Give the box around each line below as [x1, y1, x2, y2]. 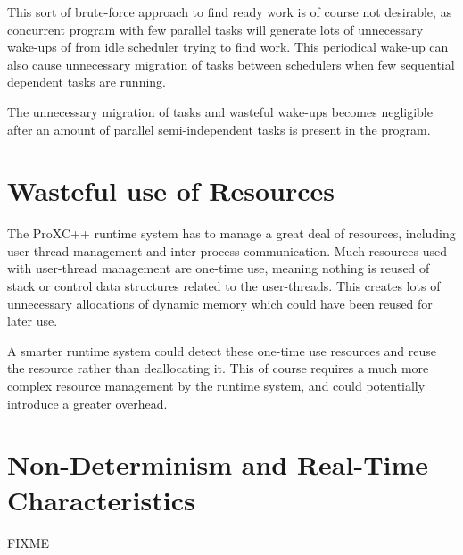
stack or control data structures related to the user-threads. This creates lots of [7, 277, 441, 295]
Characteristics [7, 481, 195, 518]
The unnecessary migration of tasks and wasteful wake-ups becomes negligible [7, 102, 433, 120]
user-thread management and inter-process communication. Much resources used [7, 241, 447, 260]
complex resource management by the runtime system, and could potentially [7, 377, 426, 395]
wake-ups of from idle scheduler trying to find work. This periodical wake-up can [7, 37, 449, 56]
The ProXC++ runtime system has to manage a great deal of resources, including [7, 224, 456, 243]
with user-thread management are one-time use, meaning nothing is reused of [7, 259, 430, 277]
